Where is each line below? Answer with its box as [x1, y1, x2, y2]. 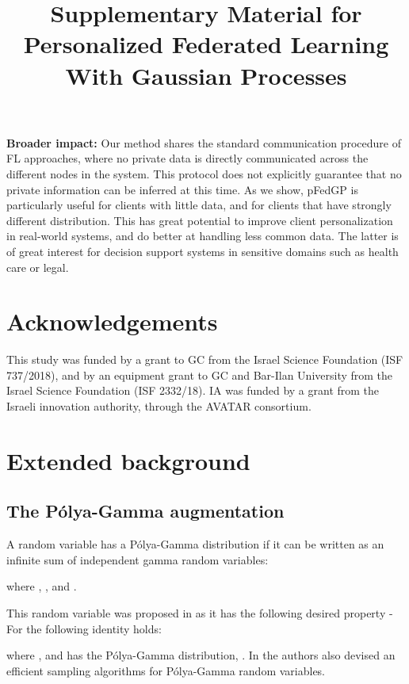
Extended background [6, 444, 250, 476]
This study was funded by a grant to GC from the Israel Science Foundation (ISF [6, 351, 403, 368]
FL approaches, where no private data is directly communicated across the [6, 150, 369, 166]
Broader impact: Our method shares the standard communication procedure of [6, 134, 401, 151]
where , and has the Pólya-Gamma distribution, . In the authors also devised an [6, 647, 396, 663]
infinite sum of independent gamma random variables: [6, 551, 269, 567]
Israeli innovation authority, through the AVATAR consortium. [6, 398, 312, 414]
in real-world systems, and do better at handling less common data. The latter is [6, 227, 399, 244]
